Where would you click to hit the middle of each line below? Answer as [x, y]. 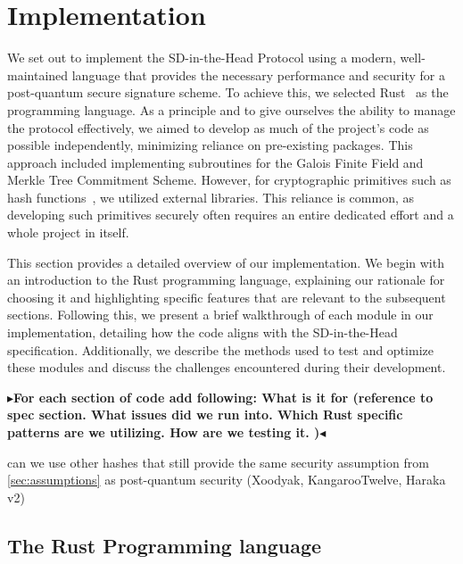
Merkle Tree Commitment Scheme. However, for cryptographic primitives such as [229, 180]
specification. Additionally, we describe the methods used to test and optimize [220, 349]
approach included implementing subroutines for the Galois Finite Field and [215, 162]
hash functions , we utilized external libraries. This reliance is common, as [211, 197]
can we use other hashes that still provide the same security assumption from [218, 462]
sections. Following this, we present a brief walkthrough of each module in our [220, 315]
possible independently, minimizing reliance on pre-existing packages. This [210, 145]
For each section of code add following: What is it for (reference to [223, 397]
